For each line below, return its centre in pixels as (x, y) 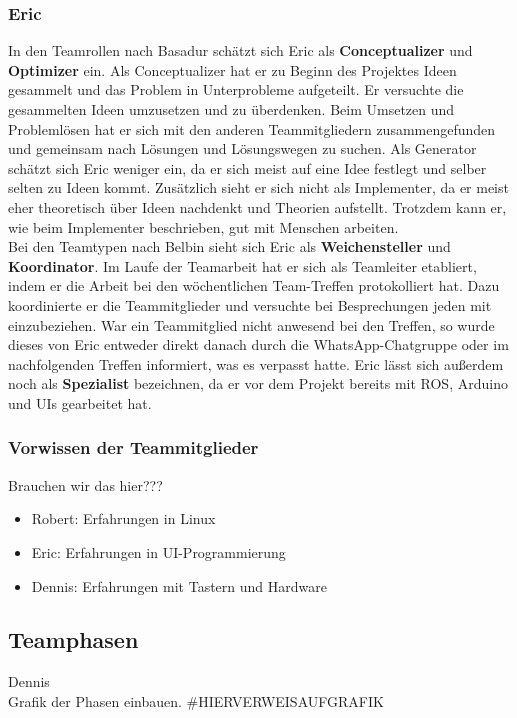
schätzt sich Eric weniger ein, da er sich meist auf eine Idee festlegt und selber (247, 167)
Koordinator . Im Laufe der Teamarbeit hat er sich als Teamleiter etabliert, (242, 265)
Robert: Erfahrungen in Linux (123, 518)
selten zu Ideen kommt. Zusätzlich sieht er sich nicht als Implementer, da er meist (258, 187)
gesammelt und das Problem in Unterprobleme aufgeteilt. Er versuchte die (236, 89)
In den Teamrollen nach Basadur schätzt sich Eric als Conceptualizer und (240, 50)
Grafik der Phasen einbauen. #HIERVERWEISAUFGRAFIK (196, 700)
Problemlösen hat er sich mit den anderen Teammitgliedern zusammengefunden (252, 128)
